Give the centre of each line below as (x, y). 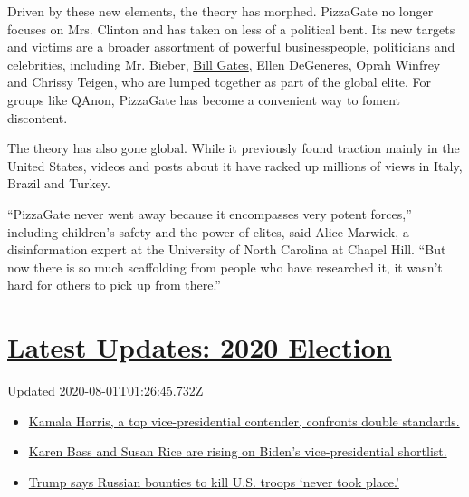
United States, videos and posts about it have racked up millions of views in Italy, (235, 165)
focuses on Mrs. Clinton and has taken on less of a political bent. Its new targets (231, 29)
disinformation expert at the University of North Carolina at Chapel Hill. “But (227, 249)
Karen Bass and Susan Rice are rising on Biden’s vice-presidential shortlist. (238, 451)
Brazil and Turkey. (59, 183)
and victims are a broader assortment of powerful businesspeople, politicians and (231, 47)
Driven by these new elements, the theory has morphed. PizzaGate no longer (220, 11)
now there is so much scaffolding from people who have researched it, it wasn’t (225, 267)
